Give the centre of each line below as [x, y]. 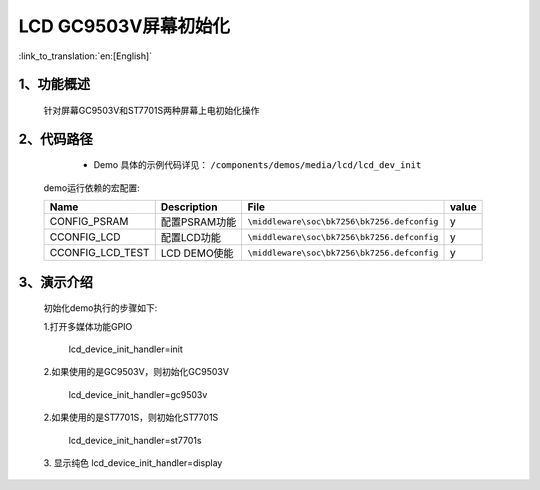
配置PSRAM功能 [198, 222]
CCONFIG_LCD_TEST [99, 253]
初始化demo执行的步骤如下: [100, 308]
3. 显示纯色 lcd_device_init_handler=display [133, 462]
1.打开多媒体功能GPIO [88, 326]
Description [189, 207]
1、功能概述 [54, 84]
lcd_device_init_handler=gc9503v [138, 394]
